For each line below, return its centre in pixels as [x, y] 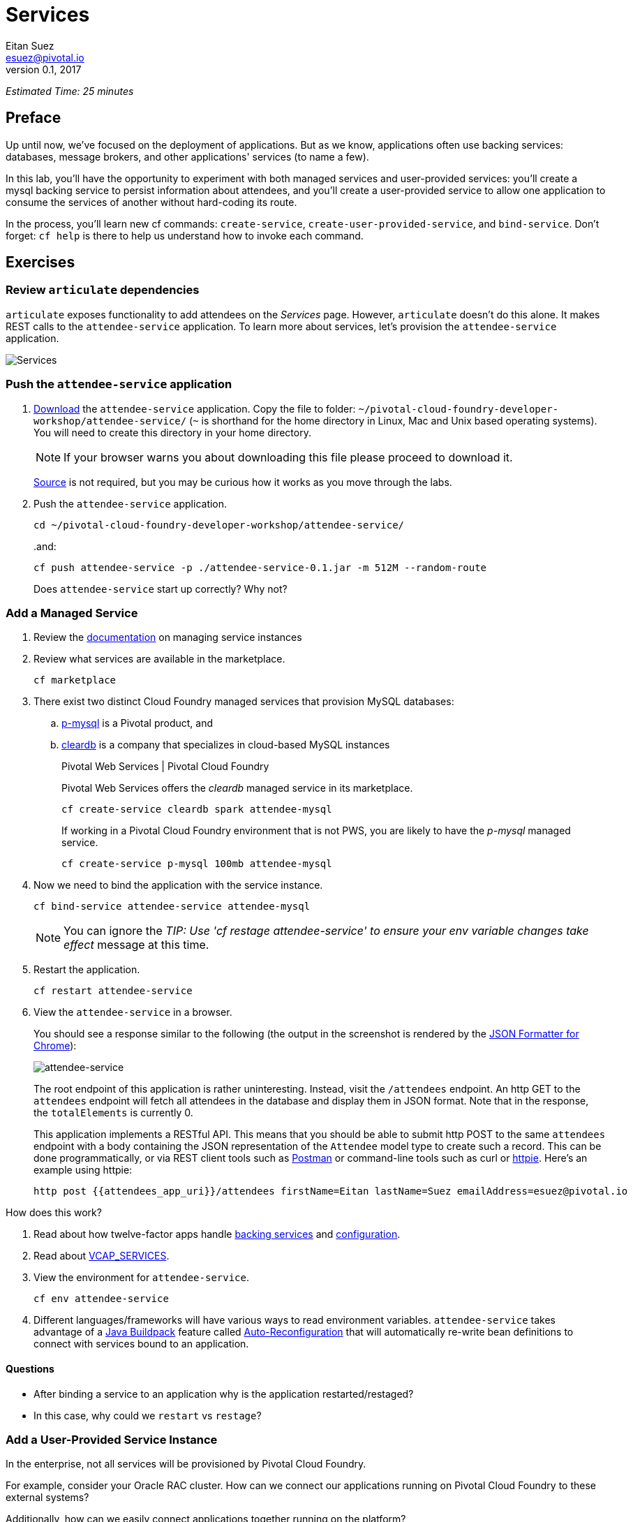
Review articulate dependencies [103, 290]
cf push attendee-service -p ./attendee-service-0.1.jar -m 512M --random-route [260, 567]
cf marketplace [75, 680]
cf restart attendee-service [113, 991]
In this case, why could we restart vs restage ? [148, 1415]
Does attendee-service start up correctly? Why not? [161, 589]
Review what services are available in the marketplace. [159, 659]
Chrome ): [55, 1046]
